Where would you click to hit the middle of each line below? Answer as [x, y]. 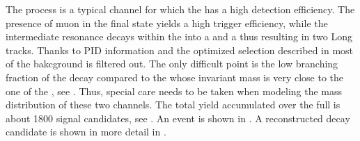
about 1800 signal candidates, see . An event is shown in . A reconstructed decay [178, 118]
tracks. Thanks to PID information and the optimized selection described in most [180, 50]
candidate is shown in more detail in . [86, 132]
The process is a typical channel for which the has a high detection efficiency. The [180, 9]
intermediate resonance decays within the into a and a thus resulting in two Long [179, 36]
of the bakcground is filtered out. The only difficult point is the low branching [172, 64]
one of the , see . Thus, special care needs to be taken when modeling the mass [174, 91]
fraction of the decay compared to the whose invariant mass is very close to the [175, 77]
